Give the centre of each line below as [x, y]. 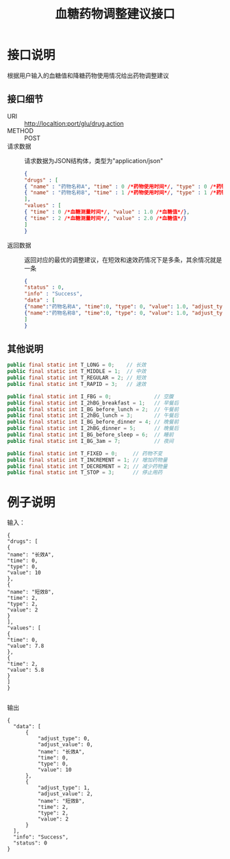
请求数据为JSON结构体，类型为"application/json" [94, 160]
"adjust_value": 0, [65, 745]
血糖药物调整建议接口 [115, 14]
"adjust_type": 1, [64, 788]
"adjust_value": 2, [65, 794]
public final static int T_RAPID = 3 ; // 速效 [77, 384]
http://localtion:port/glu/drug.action [74, 123]
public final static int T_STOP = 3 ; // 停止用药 [85, 473]
